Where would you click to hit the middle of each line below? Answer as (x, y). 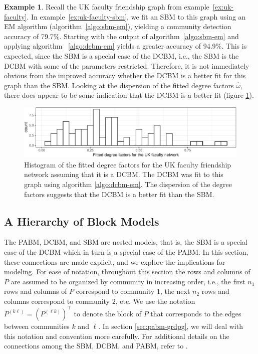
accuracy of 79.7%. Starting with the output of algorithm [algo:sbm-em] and (121, 36)
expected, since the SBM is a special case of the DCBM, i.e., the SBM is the (121, 55)
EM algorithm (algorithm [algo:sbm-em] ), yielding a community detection (118, 26)
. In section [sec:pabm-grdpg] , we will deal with (171, 326)
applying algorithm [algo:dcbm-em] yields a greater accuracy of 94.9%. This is (125, 46)
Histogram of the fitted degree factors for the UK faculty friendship (128, 164)
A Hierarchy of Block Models (82, 221)
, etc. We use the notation (155, 301)
